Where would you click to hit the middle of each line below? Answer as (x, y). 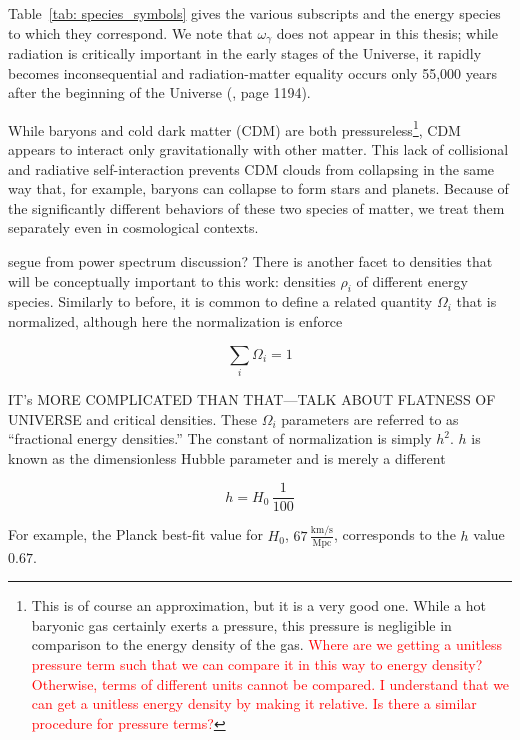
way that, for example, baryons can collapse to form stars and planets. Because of (258, 188)
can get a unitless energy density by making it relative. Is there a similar (254, 703)
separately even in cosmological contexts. (133, 227)
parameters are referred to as (370, 418)
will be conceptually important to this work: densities (172, 280)
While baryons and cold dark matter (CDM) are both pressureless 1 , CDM (234, 128)
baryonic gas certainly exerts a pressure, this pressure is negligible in (241, 624)
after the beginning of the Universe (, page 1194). (159, 92)
